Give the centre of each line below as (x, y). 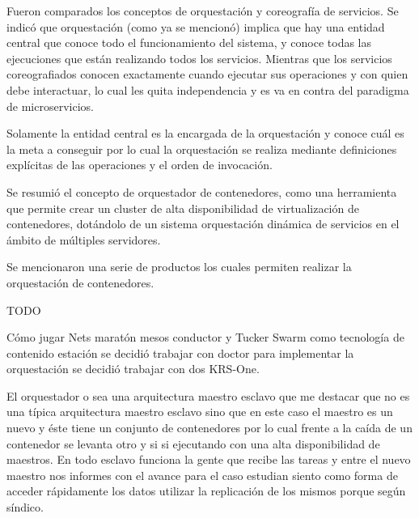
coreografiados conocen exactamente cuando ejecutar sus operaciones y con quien (207, 74)
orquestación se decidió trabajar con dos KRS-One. (133, 369)
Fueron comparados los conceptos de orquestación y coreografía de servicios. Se (203, 11)
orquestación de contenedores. (80, 282)
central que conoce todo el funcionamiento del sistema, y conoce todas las (189, 42)
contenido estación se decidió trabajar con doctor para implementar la (180, 352)
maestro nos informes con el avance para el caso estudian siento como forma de (202, 475)
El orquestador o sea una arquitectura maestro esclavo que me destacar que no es (208, 395)
